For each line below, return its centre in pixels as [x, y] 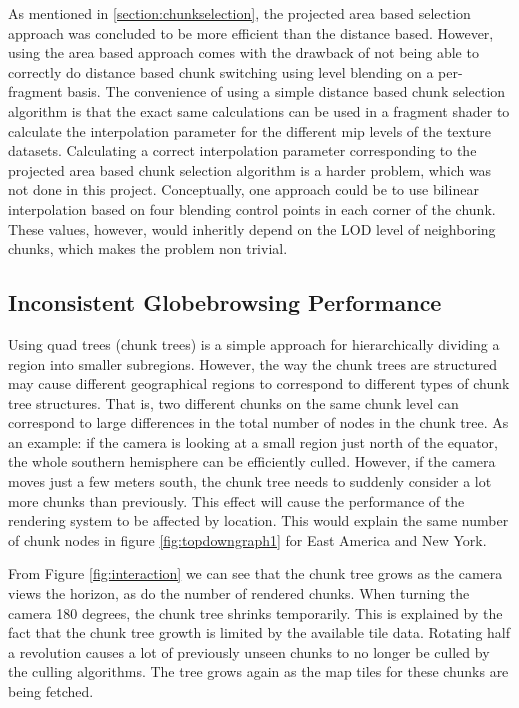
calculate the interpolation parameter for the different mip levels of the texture [249, 130]
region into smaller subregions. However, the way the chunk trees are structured [253, 363]
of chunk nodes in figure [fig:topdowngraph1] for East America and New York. [247, 539]
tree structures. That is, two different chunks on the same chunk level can [233, 402]
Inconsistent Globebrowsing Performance [225, 302]
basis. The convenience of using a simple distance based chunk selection [286, 91]
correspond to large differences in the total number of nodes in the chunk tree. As [258, 422]
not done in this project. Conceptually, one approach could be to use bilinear [243, 189]
